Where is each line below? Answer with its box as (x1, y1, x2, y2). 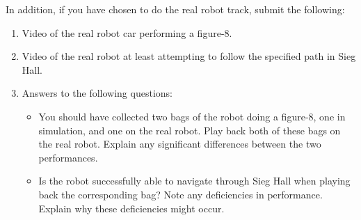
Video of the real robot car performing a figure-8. (22, 25, 232, 40)
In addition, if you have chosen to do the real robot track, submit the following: (6, 2, 345, 16)
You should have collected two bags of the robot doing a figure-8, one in (38, 109, 346, 123)
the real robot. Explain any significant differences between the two (38, 136, 321, 151)
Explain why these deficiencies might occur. (38, 201, 225, 215)
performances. (38, 150, 98, 164)
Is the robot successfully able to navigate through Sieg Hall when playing (38, 173, 351, 188)
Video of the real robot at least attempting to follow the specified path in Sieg (22, 49, 356, 63)
